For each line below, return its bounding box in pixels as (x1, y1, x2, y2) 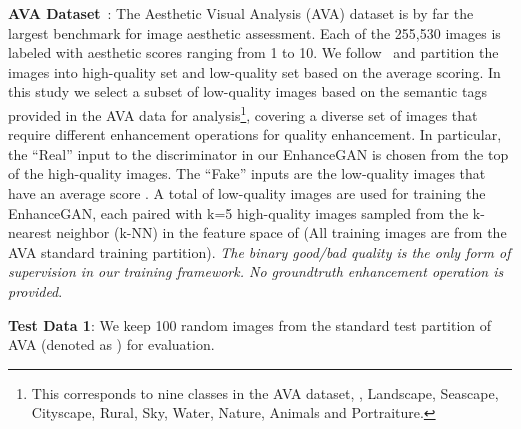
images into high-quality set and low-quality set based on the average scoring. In (8, 61, 501, 82)
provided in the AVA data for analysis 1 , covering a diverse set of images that (8, 101, 478, 125)
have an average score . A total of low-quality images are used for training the (8, 183, 486, 203)
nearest (8, 222, 52, 243)
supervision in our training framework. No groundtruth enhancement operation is (8, 261, 504, 282)
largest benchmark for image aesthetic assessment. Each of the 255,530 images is (8, 22, 501, 43)
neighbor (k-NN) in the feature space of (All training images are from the (56, 222, 507, 243)
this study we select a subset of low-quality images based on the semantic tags (8, 81, 487, 102)
